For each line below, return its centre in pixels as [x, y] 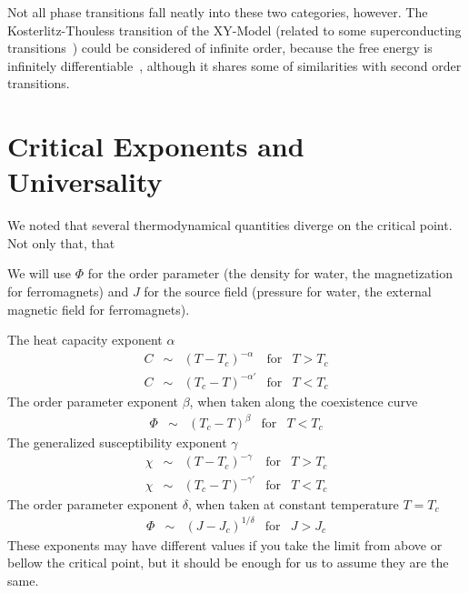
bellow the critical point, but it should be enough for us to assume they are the [228, 563]
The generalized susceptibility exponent [117, 442]
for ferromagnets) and [68, 291]
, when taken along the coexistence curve [304, 401]
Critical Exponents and [156, 146]
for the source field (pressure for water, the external [288, 291]
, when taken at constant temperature [293, 503]
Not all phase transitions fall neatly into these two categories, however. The [218, 12]
